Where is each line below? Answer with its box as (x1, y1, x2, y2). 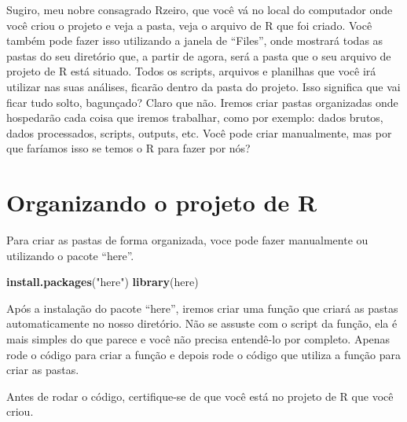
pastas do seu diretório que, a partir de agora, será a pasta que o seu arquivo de (6, 47, 391, 64)
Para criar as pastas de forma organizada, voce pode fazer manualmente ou (6, 232, 368, 248)
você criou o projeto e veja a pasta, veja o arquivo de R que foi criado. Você (6, 17, 372, 33)
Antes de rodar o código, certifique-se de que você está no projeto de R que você (6, 387, 394, 404)
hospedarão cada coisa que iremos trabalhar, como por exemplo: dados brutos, (6, 109, 383, 126)
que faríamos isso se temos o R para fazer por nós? (6, 140, 251, 156)
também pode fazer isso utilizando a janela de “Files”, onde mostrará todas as (6, 32, 383, 49)
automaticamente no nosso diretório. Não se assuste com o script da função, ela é (6, 315, 398, 332)
